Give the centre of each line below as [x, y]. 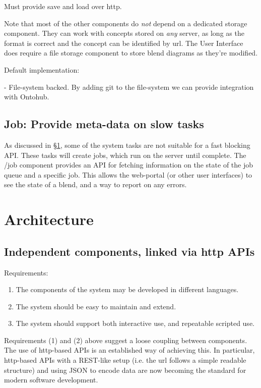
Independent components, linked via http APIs [129, 251]
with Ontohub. [27, 97]
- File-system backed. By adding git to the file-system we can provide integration [129, 87]
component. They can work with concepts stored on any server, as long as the [124, 33]
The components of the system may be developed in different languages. [127, 289]
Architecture [49, 219]
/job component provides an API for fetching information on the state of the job [129, 165]
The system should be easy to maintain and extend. [96, 306]
